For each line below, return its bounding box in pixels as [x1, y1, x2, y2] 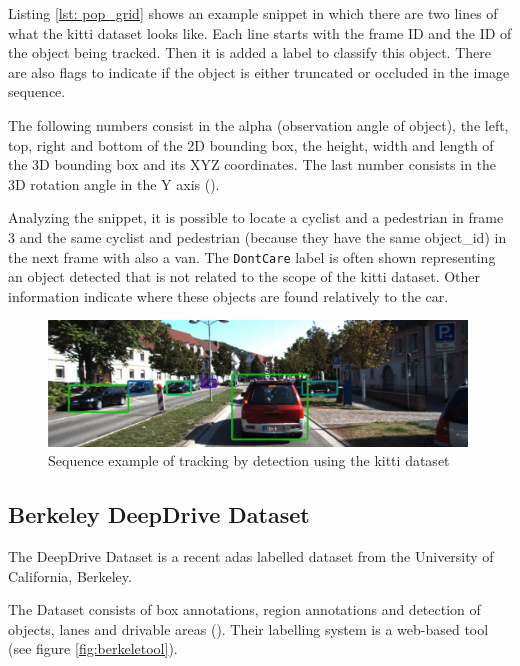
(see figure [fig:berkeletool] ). [8, 638, 178, 659]
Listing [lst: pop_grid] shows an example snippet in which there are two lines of [8, 3, 498, 23]
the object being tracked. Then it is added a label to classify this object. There [8, 42, 491, 63]
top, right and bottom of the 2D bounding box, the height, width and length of [8, 134, 494, 155]
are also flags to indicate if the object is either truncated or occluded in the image [8, 61, 510, 82]
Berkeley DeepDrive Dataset [8, 499, 310, 530]
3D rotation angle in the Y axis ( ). [8, 173, 220, 194]
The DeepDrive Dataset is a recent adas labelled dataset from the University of [8, 546, 494, 567]
